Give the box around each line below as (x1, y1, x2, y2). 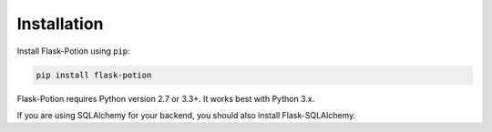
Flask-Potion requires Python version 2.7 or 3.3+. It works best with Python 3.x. (16, 93, 315, 104)
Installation (16, 14, 104, 34)
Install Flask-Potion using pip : (16, 46, 131, 56)
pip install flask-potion (36, 69, 152, 80)
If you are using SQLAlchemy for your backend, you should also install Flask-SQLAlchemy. (16, 109, 356, 120)
